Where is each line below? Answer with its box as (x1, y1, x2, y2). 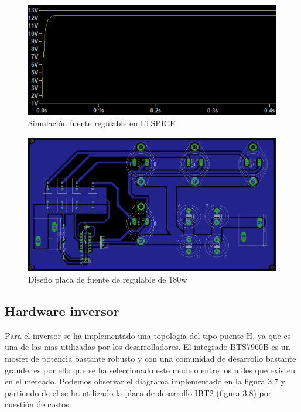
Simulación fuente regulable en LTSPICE (28, 117, 176, 129)
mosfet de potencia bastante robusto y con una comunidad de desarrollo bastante (5, 352, 296, 365)
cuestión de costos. (5, 398, 71, 410)
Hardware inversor (5, 302, 119, 320)
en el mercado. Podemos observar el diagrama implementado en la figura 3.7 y (5, 375, 286, 387)
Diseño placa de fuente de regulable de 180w (28, 273, 187, 286)
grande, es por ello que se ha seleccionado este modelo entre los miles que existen (5, 363, 296, 376)
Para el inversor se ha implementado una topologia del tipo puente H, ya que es (5, 329, 291, 341)
